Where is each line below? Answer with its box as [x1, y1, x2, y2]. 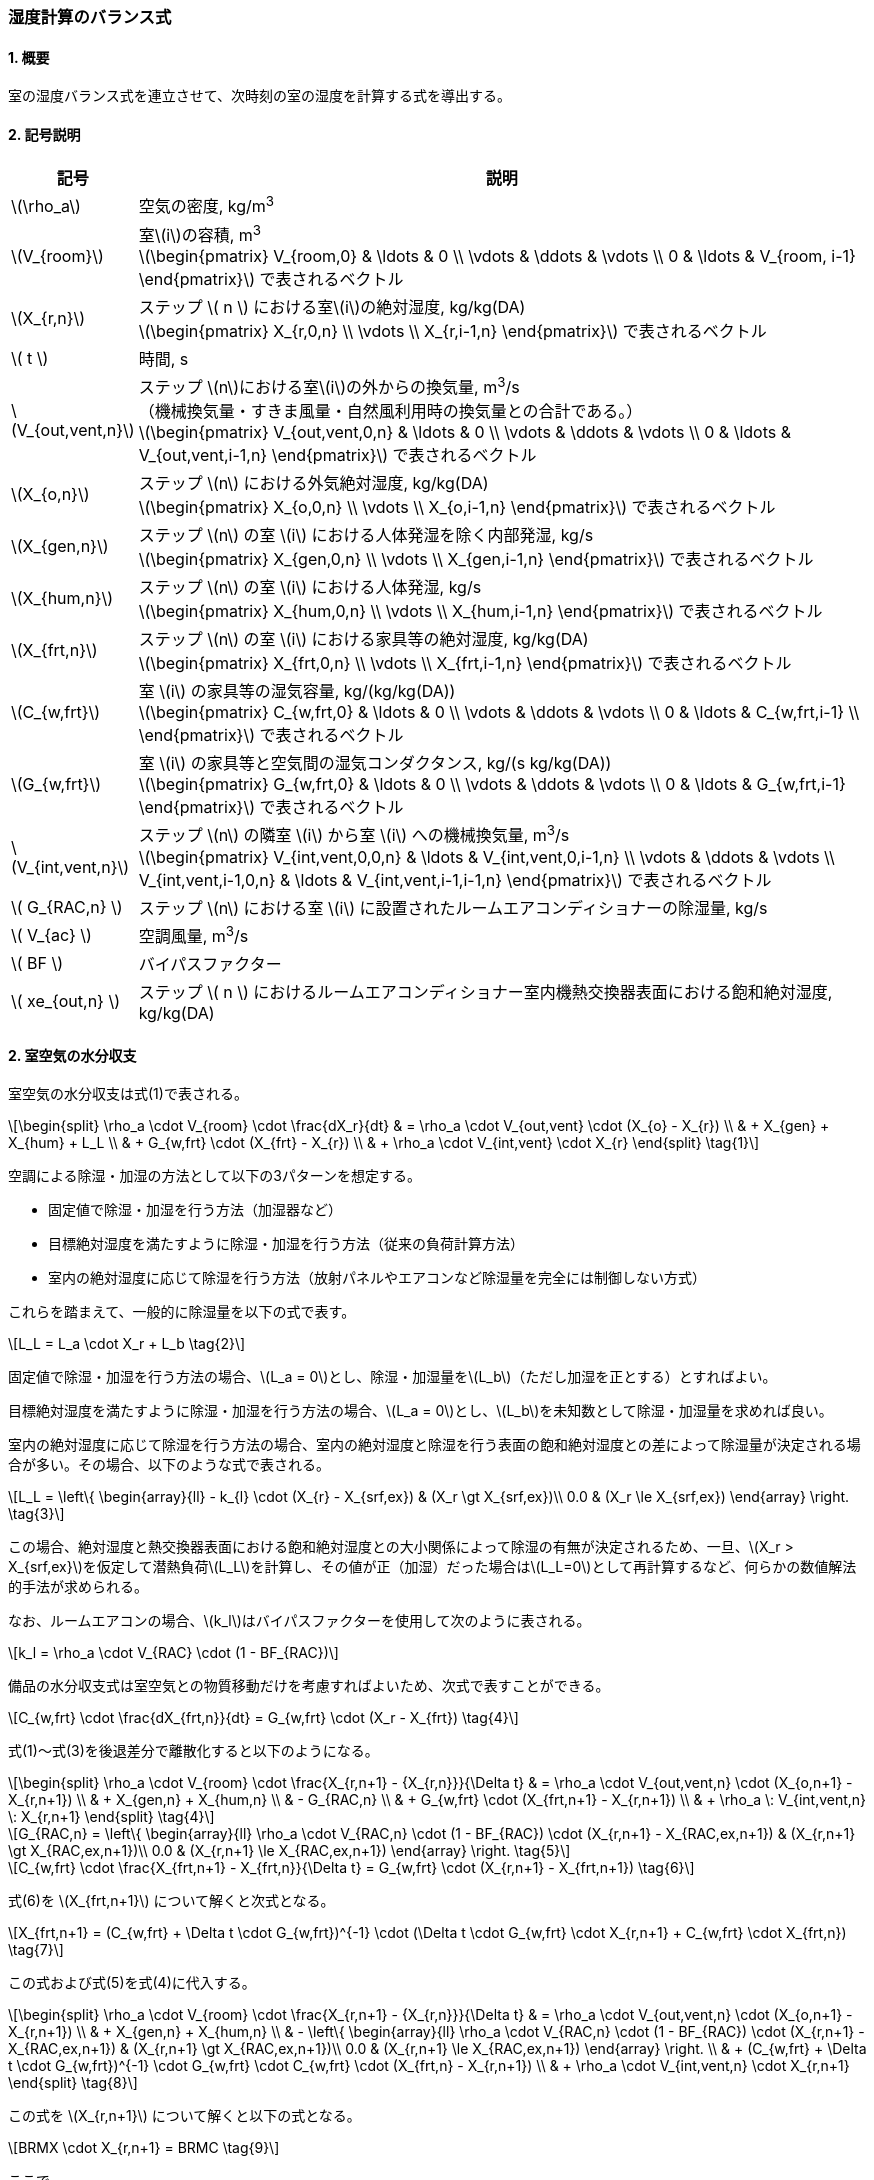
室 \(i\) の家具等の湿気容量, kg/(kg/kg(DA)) [138, 681, 456, 702]
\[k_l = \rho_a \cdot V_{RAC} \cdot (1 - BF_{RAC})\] [8, 1644, 339, 1662]
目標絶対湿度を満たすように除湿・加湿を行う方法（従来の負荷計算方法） [48, 1235, 524, 1253]
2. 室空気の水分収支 [8, 1046, 137, 1064]
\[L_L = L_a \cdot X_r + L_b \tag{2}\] [8, 1335, 246, 1353]
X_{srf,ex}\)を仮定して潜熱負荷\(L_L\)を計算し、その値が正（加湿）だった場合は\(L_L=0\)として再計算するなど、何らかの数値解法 [8, 1558, 857, 1576]
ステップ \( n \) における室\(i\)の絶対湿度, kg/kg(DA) [138, 297, 526, 318]
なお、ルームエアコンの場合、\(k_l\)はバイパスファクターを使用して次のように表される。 [8, 1612, 591, 1630]
